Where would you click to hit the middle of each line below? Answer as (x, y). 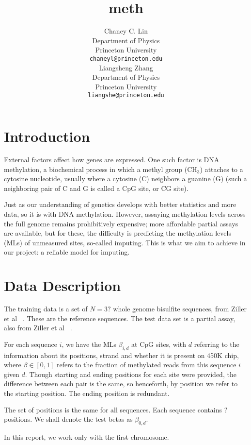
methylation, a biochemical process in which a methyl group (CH (101, 169)
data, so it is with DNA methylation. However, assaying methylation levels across (125, 214)
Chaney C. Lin (126, 31)
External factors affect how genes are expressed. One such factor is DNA (112, 159)
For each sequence (31, 344)
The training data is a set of (46, 308)
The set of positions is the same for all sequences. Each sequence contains (113, 409)
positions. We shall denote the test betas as (68, 419)
